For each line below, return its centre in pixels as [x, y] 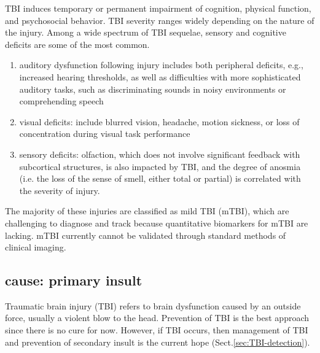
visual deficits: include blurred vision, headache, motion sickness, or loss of [159, 121]
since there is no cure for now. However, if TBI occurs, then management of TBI [157, 330]
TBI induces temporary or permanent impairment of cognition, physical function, [158, 8]
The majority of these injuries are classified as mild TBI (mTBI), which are [147, 211]
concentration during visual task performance [105, 134]
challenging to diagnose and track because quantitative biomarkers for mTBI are [157, 223]
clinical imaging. [36, 247]
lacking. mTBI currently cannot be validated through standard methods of [146, 235]
